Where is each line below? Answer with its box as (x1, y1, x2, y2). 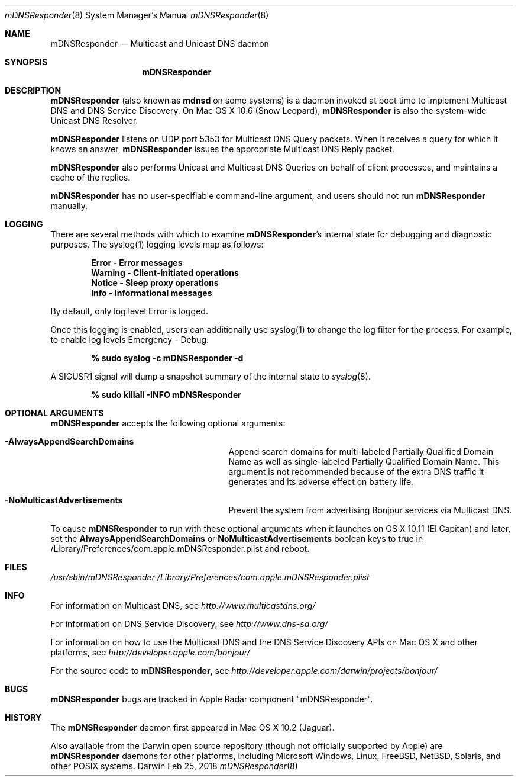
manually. (50, 201, 88, 211)
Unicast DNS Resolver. (50, 115, 138, 126)
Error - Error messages (91, 258, 183, 268)
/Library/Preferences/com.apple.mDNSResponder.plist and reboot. (50, 544, 310, 554)
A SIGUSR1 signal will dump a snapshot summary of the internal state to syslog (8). (50, 371, 371, 381)
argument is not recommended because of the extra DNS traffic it (228, 467, 484, 477)
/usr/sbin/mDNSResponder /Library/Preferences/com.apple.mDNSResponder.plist (50, 572, 370, 582)
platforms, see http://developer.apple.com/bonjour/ (50, 647, 250, 657)
